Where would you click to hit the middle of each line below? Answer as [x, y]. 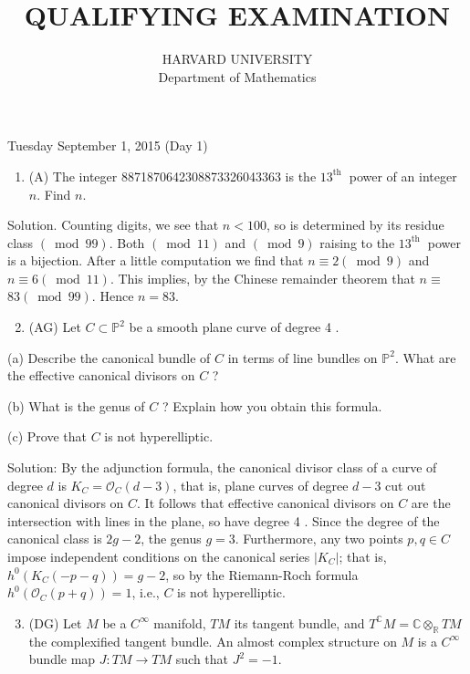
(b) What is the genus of [76, 405]
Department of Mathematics [237, 76]
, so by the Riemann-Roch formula [262, 574]
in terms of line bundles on [303, 357]
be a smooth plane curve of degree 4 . [234, 327]
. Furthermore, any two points [319, 539]
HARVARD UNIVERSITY [237, 59]
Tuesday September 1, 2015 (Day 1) [108, 145]
